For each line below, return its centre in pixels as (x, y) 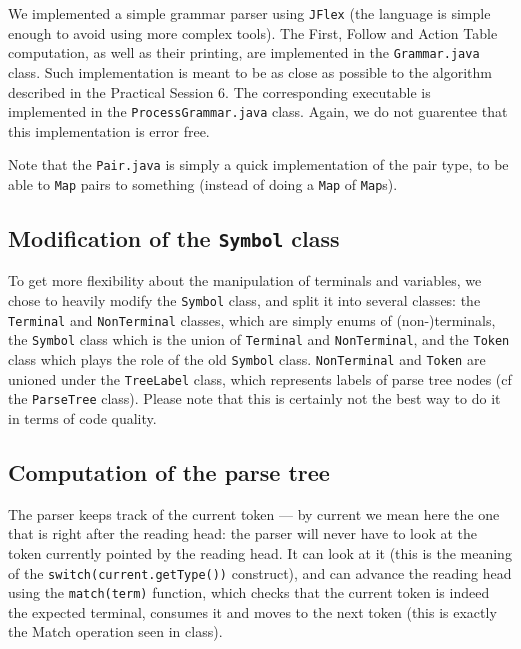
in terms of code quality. (82, 417)
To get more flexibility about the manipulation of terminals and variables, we (245, 280)
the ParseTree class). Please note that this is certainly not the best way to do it (254, 398)
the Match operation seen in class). (115, 631)
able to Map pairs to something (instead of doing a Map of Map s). (203, 184)
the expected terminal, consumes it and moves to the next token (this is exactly (252, 611)
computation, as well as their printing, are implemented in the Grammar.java (244, 52)
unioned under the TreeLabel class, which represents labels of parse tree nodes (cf (260, 378)
